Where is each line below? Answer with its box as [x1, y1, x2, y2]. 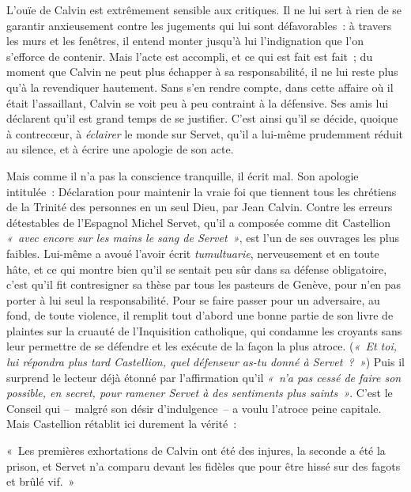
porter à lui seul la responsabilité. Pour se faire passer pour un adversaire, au [6, 291, 380, 308]
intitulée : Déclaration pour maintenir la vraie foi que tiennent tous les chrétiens [6, 183, 397, 199]
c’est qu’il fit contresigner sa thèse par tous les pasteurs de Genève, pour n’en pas [6, 276, 402, 293]
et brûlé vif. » [6, 473, 75, 490]
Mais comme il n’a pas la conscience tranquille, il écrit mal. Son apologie [6, 167, 359, 184]
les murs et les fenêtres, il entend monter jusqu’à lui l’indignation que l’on [6, 32, 364, 49]
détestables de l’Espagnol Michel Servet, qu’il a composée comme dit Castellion [6, 214, 390, 230]
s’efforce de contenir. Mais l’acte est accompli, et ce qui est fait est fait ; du [6, 47, 373, 64]
